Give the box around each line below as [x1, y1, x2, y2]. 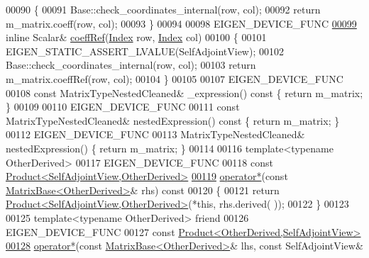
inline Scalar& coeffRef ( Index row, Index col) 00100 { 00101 [6, 30, 267, 45]
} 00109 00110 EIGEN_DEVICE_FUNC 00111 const [6, 99, 240, 114]
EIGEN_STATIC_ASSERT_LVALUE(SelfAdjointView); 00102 [6, 43, 284, 58]
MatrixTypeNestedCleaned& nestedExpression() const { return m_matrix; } [6, 113, 340, 128]
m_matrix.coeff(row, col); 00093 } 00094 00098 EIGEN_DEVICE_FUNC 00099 [6, 16, 357, 30]
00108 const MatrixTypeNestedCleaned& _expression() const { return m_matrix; [6, 85, 363, 100]
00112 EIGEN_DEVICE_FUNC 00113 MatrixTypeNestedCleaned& [6, 127, 305, 142]
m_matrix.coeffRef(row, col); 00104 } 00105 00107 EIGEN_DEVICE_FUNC [6, 71, 343, 86]
